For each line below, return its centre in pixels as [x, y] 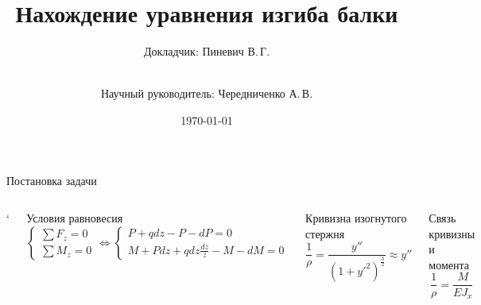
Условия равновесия [74, 218]
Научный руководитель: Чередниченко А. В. [207, 93]
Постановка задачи [52, 180]
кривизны [452, 233]
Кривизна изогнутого [356, 218]
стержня [325, 233]
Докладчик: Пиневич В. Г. [207, 51]
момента [449, 264]
